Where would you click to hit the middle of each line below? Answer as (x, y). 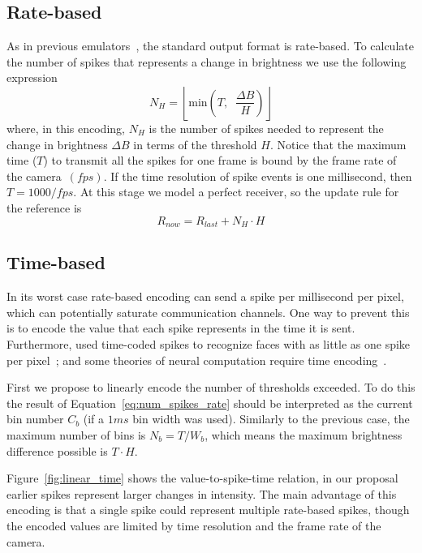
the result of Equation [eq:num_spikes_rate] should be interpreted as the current (210, 403)
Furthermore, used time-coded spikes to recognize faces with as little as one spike (209, 343)
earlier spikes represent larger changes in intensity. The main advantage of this (202, 493)
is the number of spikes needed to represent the (266, 128)
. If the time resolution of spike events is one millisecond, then (258, 176)
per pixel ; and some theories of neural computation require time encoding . (197, 360)
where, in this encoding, (66, 128)
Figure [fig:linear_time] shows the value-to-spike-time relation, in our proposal (202, 478)
